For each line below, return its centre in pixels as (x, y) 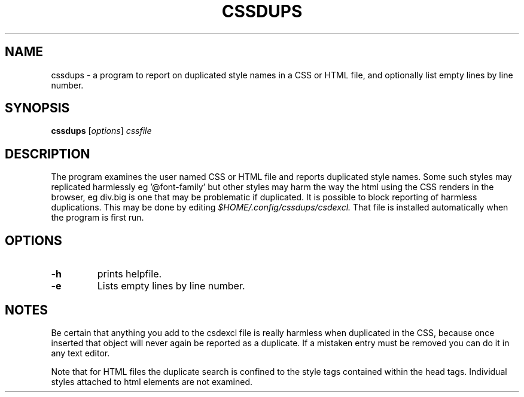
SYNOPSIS (37, 108)
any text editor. (80, 353)
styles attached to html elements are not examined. (152, 381)
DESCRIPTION (48, 154)
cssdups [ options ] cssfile (101, 131)
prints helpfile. (130, 274)
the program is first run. (98, 218)
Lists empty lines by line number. (171, 286)
